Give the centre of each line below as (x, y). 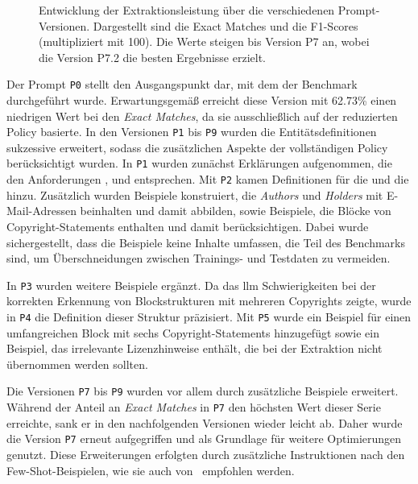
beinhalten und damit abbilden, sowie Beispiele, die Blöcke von (236, 211)
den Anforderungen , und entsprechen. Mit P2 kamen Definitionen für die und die (208, 179)
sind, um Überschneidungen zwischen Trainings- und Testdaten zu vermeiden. (199, 258)
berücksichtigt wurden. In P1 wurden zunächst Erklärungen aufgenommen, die (199, 163)
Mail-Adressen (41, 211)
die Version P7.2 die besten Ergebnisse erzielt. (152, 57)
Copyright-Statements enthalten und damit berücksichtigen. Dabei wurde (188, 226)
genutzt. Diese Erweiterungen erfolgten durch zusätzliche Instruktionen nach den (206, 454)
